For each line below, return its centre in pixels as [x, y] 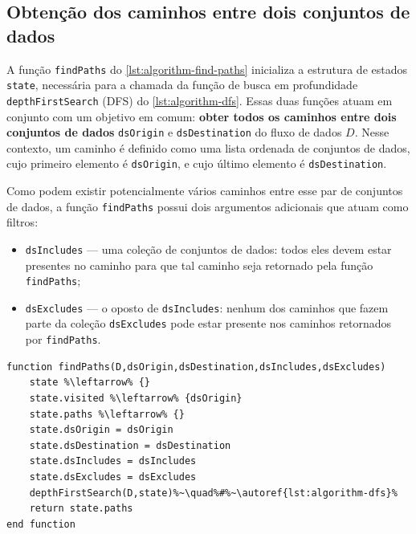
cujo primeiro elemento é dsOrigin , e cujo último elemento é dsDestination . [197, 163]
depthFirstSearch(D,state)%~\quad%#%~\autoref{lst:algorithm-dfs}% [213, 493]
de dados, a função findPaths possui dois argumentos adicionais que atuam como [208, 206]
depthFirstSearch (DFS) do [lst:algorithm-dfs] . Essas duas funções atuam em [200, 100]
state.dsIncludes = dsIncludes [113, 461]
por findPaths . [63, 339]
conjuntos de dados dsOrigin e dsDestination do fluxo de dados [174, 132]
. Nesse [372, 132]
